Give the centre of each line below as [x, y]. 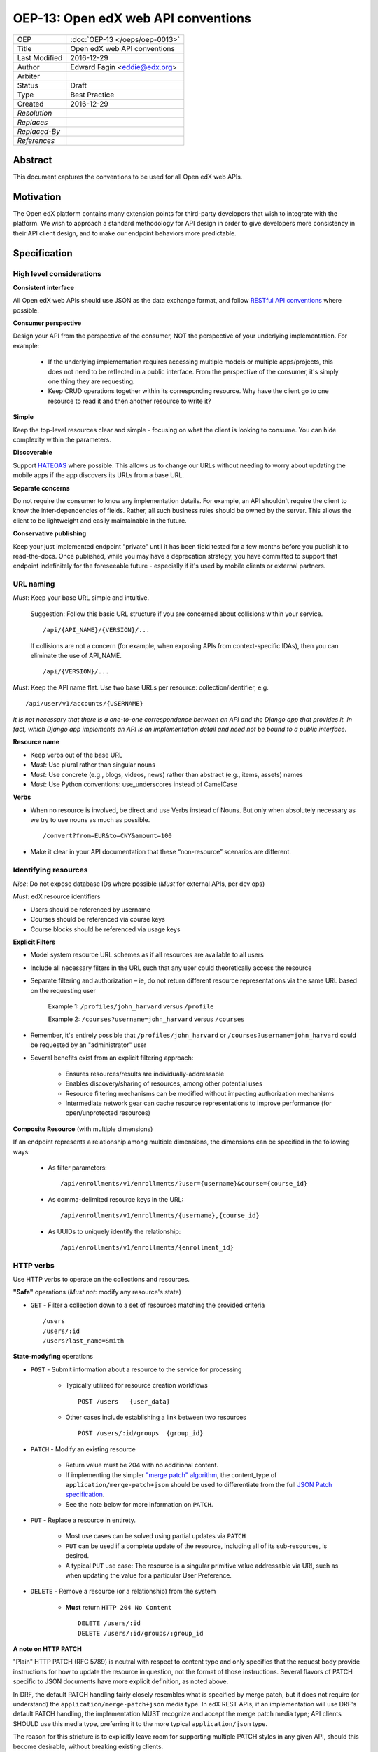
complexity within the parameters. [62, 439]
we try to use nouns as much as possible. [90, 820]
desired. [77, 1556]
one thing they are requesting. [91, 381]
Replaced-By [39, 131]
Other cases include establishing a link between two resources [156, 1417]
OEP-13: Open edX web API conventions [132, 18]
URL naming [34, 584]
